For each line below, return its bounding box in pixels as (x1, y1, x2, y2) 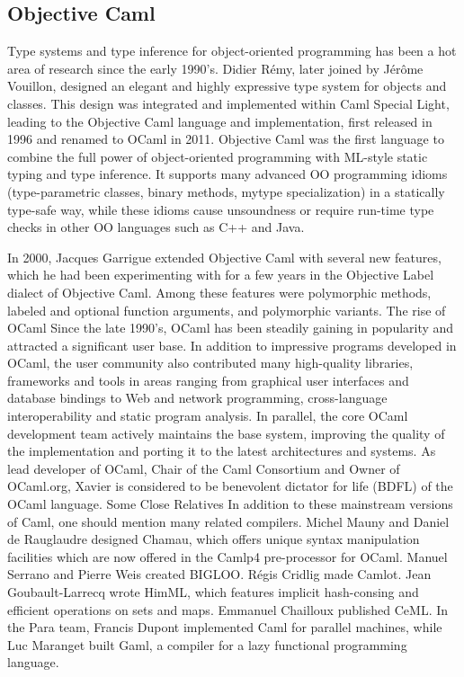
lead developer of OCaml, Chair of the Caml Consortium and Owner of (7, 459, 400, 477)
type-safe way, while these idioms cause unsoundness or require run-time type (7, 200, 434, 218)
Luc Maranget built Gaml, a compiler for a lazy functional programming (7, 635, 407, 654)
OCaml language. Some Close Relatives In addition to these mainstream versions (7, 494, 453, 513)
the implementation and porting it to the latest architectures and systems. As (7, 441, 436, 460)
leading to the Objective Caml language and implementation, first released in (7, 111, 433, 130)
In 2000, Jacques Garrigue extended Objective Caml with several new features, (7, 247, 442, 266)
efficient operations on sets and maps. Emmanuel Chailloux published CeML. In (7, 600, 449, 619)
